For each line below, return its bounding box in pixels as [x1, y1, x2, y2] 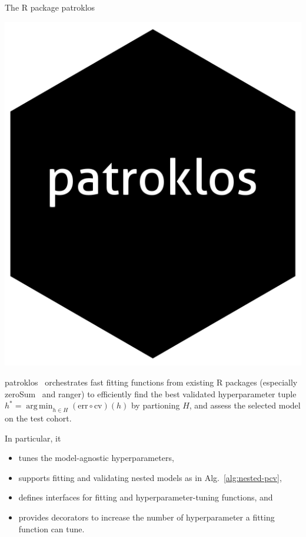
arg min [26, 402, 53, 411]
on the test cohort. [5, 411, 72, 424]
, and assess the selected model [189, 399, 301, 411]
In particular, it [5, 431, 61, 444]
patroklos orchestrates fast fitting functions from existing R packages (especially [5, 375, 298, 388]
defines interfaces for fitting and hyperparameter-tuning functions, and [18, 491, 273, 503]
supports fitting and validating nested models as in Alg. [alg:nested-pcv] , [18, 471, 282, 483]
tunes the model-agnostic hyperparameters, [18, 452, 174, 464]
